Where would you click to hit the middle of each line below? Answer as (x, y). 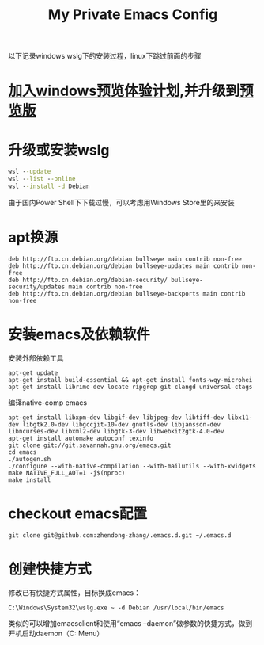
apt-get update (33, 373)
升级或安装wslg (59, 150)
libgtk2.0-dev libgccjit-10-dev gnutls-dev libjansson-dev (122, 424)
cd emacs (23, 452)
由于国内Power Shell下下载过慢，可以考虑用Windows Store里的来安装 (121, 202)
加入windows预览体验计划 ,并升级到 (124, 91)
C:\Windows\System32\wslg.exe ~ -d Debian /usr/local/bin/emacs (116, 608)
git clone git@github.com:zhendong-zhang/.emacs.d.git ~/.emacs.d (120, 535)
